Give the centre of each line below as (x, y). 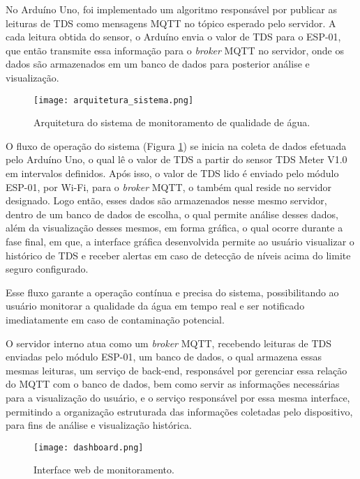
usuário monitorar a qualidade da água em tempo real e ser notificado (155, 306)
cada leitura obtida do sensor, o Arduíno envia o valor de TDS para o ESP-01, (173, 37)
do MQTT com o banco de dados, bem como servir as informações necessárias (173, 384)
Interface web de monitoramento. (104, 470)
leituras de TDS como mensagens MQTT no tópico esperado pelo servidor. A (171, 23)
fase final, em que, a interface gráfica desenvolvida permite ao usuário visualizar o (180, 241)
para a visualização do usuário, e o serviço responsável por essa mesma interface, (178, 397)
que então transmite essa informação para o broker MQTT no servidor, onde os (175, 50)
